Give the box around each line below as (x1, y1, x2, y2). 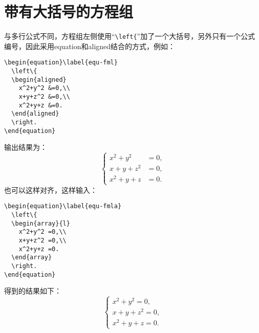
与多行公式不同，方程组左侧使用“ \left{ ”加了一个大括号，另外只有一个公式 (4, 31, 255, 41)
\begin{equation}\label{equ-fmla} (4, 203, 122, 210)
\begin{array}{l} (11, 219, 70, 227)
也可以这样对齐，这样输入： (4, 184, 97, 195)
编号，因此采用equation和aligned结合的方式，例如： (4, 40, 176, 51)
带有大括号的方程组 (4, 1, 134, 22)
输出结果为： (4, 142, 47, 152)
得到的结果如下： (4, 285, 61, 296)
